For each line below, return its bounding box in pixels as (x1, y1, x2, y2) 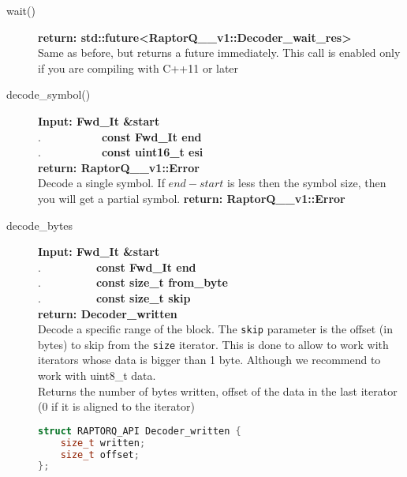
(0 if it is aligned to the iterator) (38, 398, 195, 415)
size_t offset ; (60, 449, 140, 460)
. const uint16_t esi (38, 144, 203, 160)
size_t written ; (60, 437, 146, 449)
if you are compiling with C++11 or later (38, 59, 239, 76)
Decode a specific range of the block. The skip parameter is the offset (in (38, 321, 393, 337)
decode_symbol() (6, 86, 91, 103)
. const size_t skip (38, 289, 191, 306)
